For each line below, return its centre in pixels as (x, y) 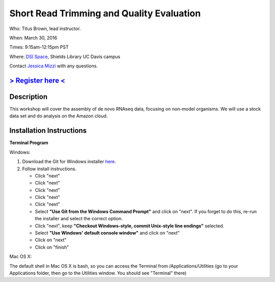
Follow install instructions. (49, 169)
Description (29, 97)
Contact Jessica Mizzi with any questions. (53, 66)
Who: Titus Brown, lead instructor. (45, 29)
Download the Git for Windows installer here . (69, 162)
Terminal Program (29, 143)
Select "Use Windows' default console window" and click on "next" (107, 233)
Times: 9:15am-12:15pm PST (39, 47)
